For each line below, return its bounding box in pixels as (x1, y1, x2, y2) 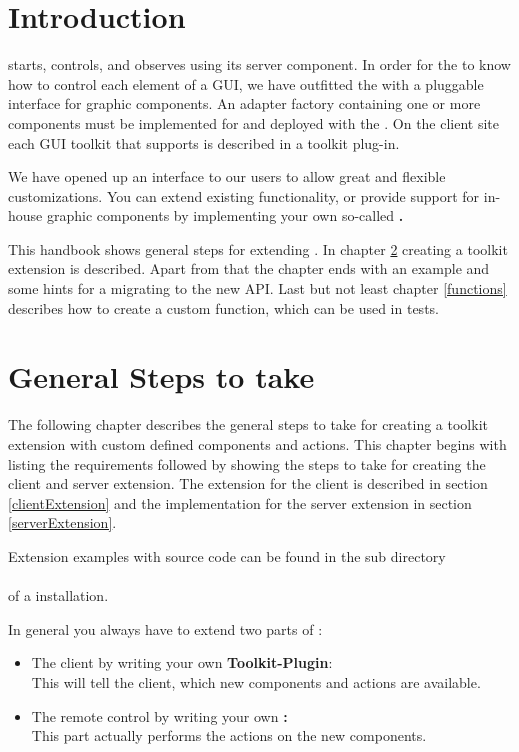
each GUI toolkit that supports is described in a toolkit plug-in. (8, 132, 400, 153)
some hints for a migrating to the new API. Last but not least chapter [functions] (8, 278, 507, 299)
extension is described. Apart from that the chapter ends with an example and (8, 258, 490, 279)
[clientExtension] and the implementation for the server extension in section (8, 492, 472, 513)
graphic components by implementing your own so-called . (46, 205, 404, 226)
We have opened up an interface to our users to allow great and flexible (8, 166, 446, 187)
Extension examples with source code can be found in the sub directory (8, 545, 446, 566)
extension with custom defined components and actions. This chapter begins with (8, 433, 507, 454)
